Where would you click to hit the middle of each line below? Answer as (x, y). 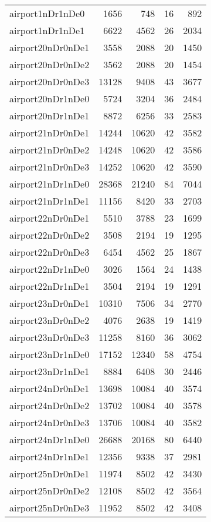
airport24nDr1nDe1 (50, 456)
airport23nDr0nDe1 (50, 303)
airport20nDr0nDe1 (50, 47)
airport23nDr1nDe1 (50, 371)
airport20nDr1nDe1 (50, 116)
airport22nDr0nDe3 (50, 252)
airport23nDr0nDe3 (50, 337)
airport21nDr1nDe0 (50, 184)
